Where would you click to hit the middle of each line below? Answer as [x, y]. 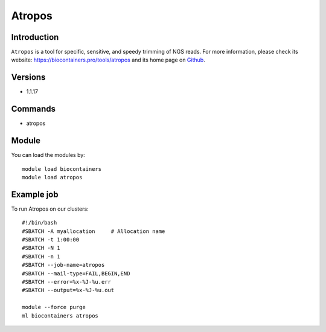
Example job [35, 194]
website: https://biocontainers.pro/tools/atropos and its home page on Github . [108, 60]
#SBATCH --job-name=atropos [63, 265]
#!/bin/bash [40, 223]
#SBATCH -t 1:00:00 [51, 240]
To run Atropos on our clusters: [50, 209]
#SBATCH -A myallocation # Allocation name [94, 231]
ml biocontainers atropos [60, 316]
